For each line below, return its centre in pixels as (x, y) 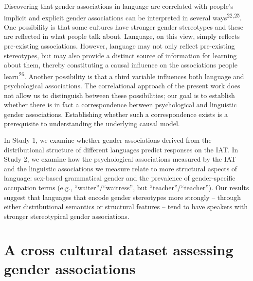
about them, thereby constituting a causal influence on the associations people (121, 65)
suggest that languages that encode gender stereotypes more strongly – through (123, 197)
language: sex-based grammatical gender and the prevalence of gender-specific (120, 178)
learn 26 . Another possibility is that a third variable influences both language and (124, 75)
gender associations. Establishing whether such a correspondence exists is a (116, 114)
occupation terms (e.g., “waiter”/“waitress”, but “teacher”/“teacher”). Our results (126, 187)
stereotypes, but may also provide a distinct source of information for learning (120, 55)
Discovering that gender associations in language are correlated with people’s (119, 6)
